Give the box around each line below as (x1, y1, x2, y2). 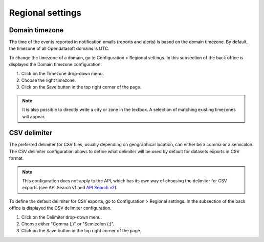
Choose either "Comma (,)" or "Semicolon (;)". (21, 221, 114, 227)
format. (9, 155, 24, 161)
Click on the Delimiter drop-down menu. (21, 214, 102, 220)
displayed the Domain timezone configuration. (9, 62, 102, 67)
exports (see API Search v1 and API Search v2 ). (22, 185, 118, 191)
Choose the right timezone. (21, 77, 76, 83)
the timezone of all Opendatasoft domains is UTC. (9, 45, 110, 51)
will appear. (22, 113, 46, 119)
